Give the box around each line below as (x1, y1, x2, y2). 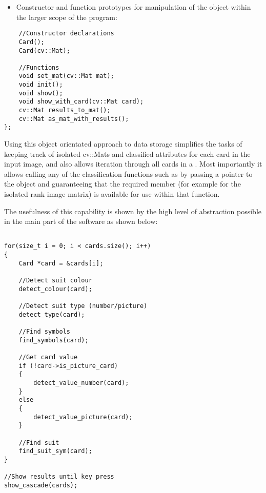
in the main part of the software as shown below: (4, 216, 158, 227)
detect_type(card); (18, 311, 85, 318)
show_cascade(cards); (4, 481, 78, 489)
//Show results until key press (4, 473, 114, 481)
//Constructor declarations (18, 30, 114, 37)
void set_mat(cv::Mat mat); (18, 72, 114, 80)
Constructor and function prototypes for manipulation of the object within (16, 2, 251, 12)
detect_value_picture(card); (33, 413, 133, 421)
